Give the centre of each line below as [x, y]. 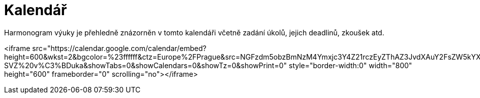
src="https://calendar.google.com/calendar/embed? [119, 48]
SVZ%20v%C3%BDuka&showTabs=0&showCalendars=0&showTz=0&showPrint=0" [146, 65]
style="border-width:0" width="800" [351, 65]
